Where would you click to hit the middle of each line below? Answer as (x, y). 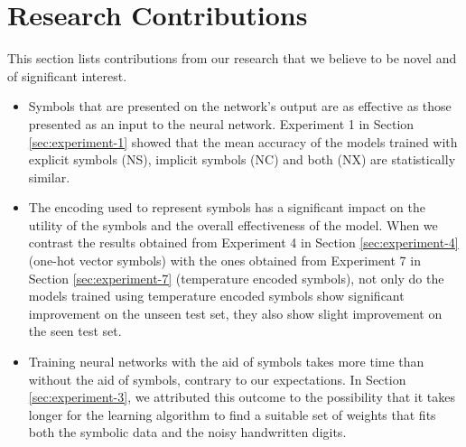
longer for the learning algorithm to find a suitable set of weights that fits (232, 414)
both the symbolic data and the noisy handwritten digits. (187, 432)
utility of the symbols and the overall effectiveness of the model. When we (233, 224)
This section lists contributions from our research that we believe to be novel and (232, 58)
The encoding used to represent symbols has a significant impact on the (227, 207)
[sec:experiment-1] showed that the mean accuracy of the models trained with (243, 141)
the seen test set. (75, 331)
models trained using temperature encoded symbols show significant (216, 296)
